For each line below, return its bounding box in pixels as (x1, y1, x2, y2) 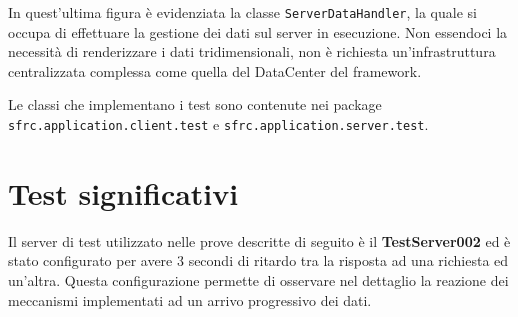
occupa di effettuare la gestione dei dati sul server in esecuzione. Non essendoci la (8, 21, 508, 42)
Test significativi (8, 172, 239, 213)
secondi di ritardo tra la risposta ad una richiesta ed (188, 250, 509, 271)
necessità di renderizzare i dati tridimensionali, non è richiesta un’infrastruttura (8, 41, 496, 62)
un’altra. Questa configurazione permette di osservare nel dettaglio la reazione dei (8, 270, 509, 290)
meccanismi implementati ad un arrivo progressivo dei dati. (8, 289, 372, 310)
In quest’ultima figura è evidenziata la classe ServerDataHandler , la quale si (8, 2, 477, 22)
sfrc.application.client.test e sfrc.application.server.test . (8, 114, 429, 135)
